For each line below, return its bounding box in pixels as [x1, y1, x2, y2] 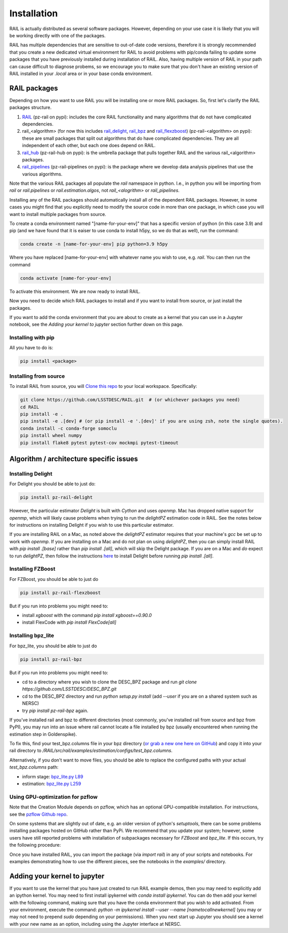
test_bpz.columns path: [9, 764, 59, 770]
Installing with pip [9, 334, 54, 341]
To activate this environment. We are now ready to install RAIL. [9, 288, 141, 294]
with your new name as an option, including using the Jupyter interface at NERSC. [9, 921, 182, 927]
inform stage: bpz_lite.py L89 [22, 773, 83, 779]
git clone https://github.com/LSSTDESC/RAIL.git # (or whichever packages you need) [20, 397, 240, 403]
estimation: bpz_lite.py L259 [22, 781, 81, 787]
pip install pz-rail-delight [20, 495, 93, 500]
